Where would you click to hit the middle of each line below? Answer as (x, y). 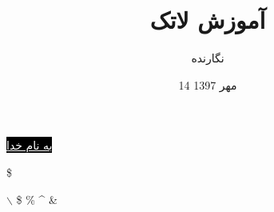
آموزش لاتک (208, 20)
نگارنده (208, 58)
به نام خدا (30, 145)
